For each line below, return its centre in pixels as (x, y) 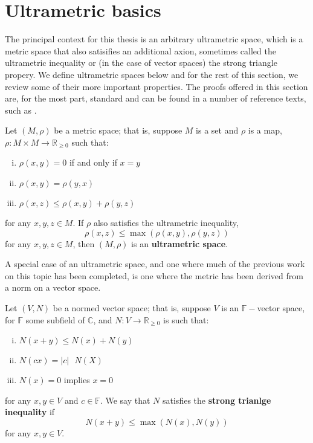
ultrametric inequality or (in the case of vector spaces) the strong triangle (141, 63)
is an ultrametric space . (180, 243)
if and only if (93, 162)
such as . (21, 110)
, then (84, 243)
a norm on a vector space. (53, 287)
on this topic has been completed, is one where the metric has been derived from (154, 275)
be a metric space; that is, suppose (118, 130)
